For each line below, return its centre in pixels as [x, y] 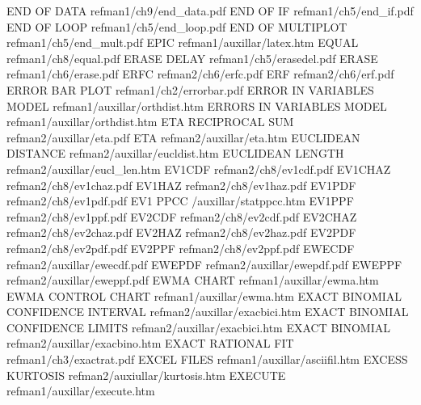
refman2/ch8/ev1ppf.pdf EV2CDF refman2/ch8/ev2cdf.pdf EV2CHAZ [182, 216]
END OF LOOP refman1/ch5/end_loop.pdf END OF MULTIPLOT [177, 26]
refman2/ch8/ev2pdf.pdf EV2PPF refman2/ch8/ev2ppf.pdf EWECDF [181, 248]
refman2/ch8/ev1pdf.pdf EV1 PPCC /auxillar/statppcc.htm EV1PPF [180, 201]
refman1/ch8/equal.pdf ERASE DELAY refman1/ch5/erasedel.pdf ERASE [192, 58]
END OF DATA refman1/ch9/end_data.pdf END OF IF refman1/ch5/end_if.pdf [210, 11]
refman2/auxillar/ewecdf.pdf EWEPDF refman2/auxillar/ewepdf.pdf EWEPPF [204, 264]
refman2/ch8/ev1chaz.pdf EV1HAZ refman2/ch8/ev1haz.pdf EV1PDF [181, 185]
